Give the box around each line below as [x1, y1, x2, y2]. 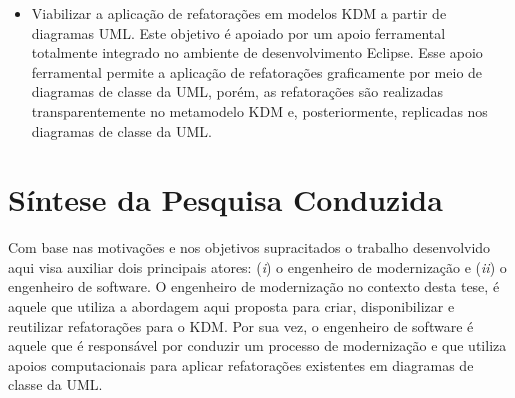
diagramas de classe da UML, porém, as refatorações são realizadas [31, 81, 443, 102]
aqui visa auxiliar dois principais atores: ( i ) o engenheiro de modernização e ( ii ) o [8, 256, 507, 277]
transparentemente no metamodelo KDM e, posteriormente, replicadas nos [31, 100, 488, 121]
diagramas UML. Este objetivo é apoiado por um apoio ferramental [31, 22, 446, 43]
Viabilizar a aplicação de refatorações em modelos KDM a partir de [31, 3, 447, 23]
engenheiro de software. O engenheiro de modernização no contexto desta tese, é [8, 276, 500, 297]
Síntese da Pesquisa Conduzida [8, 179, 443, 220]
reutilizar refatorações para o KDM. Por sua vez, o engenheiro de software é [8, 315, 474, 336]
